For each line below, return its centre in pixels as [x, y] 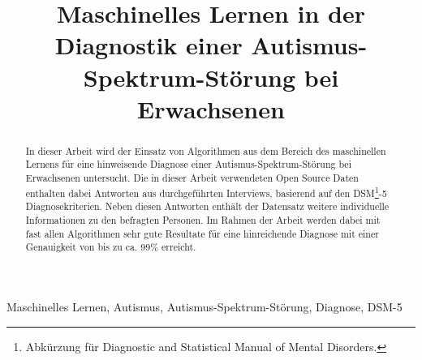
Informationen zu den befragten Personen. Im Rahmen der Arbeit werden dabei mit [203, 219]
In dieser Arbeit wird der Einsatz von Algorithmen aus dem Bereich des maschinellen [206, 150]
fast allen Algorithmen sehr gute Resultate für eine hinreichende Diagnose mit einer [202, 233]
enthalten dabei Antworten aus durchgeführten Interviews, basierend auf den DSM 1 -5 [206, 191]
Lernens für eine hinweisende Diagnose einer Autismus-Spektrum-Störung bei [188, 164]
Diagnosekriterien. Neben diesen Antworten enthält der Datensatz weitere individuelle [207, 206]
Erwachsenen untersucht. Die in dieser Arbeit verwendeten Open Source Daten [192, 178]
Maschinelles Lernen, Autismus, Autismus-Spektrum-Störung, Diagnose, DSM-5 [205, 306]
